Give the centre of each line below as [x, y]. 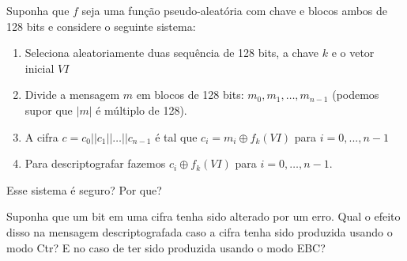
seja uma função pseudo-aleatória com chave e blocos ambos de [235, 10]
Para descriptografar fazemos [95, 163]
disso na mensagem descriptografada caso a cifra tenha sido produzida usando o [200, 231]
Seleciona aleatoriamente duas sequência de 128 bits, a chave [172, 53]
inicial [40, 68]
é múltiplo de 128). [141, 110]
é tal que [176, 136]
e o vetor [353, 53]
